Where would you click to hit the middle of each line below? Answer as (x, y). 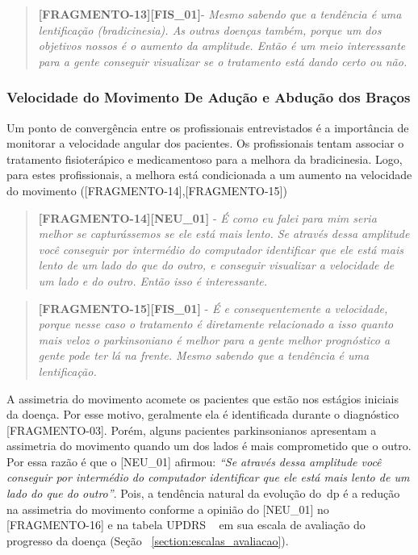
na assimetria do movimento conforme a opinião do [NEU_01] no (168, 509)
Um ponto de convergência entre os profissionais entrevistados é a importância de (208, 127)
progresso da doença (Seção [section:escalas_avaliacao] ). (148, 540)
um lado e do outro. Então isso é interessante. (153, 280)
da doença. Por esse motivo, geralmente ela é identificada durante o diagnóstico (203, 414)
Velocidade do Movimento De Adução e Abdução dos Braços (209, 97)
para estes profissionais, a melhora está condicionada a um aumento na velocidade (209, 175)
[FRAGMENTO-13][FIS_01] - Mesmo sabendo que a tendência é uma (220, 14)
